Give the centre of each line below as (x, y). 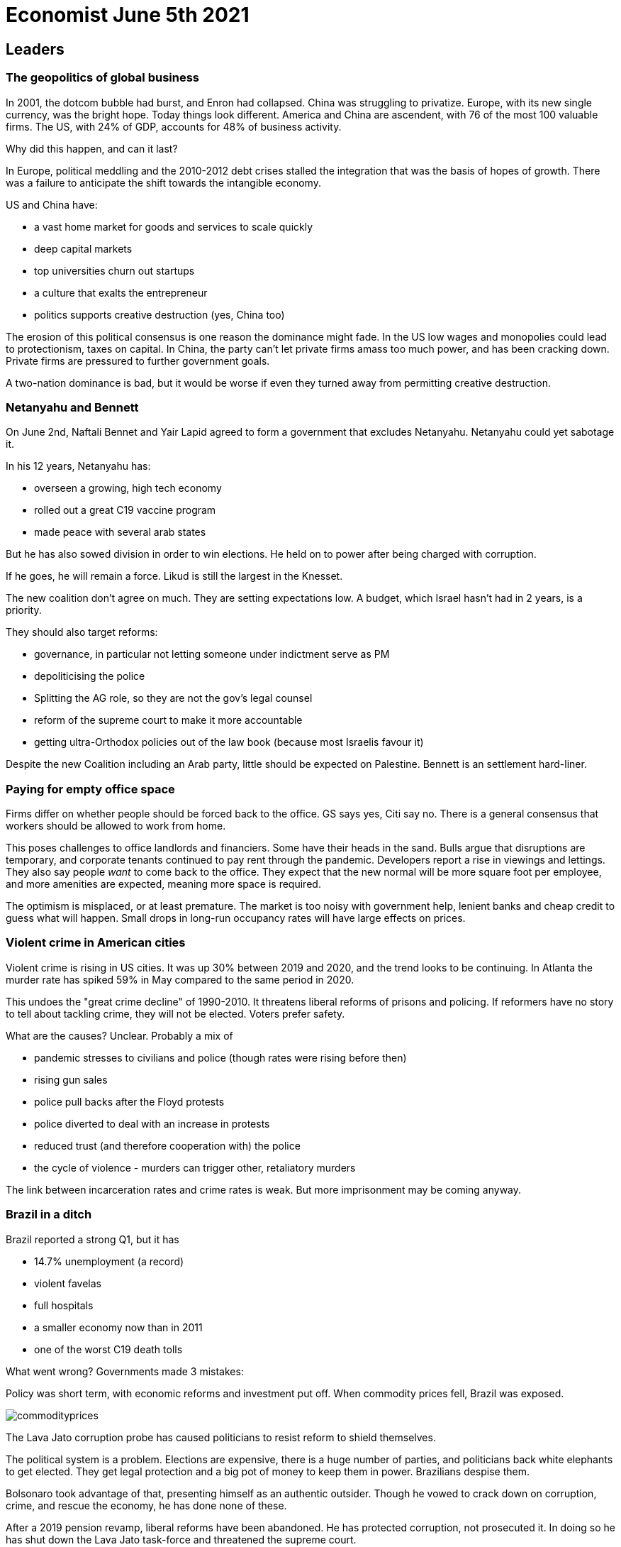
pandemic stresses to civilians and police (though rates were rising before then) (220, 1057)
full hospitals (64, 1305)
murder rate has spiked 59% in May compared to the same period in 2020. (180, 979)
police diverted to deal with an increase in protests (152, 1123)
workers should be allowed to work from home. (116, 826)
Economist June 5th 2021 (128, 15)
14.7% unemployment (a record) (109, 1261)
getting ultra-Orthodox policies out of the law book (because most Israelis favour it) (229, 742)
